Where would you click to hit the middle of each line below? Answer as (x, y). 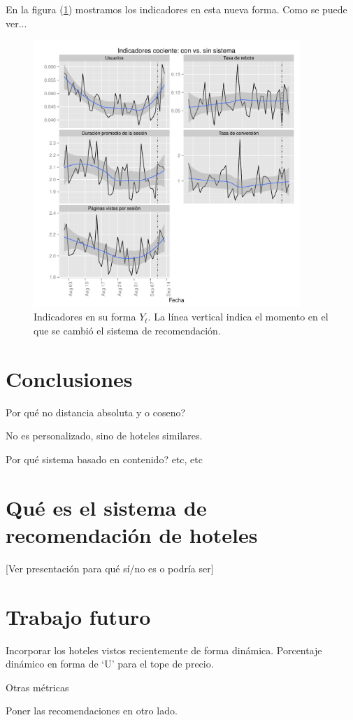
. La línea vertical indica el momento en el (238, 317)
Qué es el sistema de (106, 507)
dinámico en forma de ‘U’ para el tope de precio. (110, 664)
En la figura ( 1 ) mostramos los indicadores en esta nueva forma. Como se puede (176, 9)
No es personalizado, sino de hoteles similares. (104, 436)
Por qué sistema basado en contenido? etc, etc (104, 459)
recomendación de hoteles (132, 534)
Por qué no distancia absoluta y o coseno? (96, 412)
